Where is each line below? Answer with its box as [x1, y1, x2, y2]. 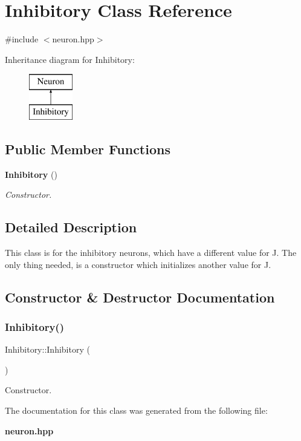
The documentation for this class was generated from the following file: [5, 404, 268, 417]
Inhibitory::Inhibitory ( [5, 343, 90, 356]
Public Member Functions [5, 139, 170, 158]
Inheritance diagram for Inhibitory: [5, 53, 135, 65]
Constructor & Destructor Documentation [5, 287, 275, 306]
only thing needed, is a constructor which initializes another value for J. [5, 258, 271, 270]
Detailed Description [5, 218, 137, 237]
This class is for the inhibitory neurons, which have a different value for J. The [5, 246, 297, 259]
